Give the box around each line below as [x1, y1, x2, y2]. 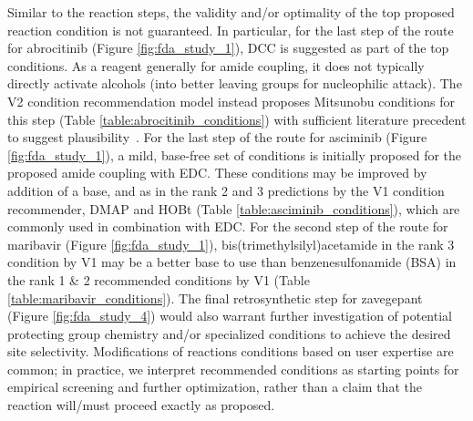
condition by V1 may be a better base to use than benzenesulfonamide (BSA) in [7, 252, 457, 272]
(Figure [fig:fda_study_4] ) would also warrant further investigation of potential [7, 306, 452, 325]
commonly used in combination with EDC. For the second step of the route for [7, 217, 448, 236]
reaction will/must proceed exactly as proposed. [7, 395, 275, 415]
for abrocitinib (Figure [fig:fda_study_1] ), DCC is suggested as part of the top [7, 38, 449, 57]
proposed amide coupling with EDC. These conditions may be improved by [7, 163, 427, 182]
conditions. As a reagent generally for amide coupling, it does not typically [7, 56, 425, 75]
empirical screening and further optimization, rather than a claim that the [7, 377, 422, 396]
